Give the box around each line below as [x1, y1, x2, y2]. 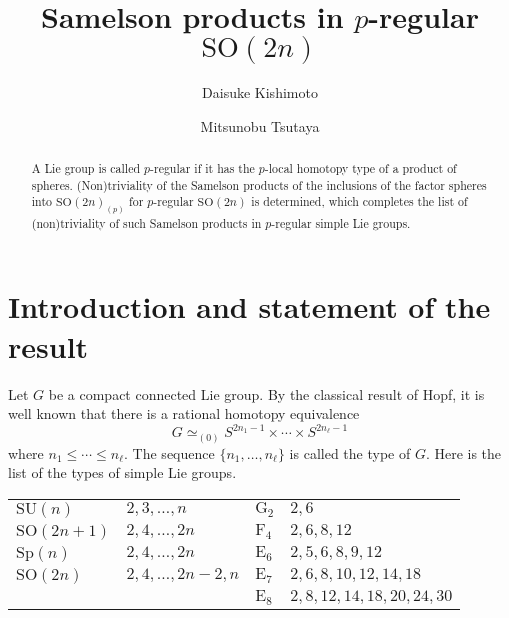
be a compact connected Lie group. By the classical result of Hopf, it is [48, 383, 485, 404]
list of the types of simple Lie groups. [8, 462, 237, 483]
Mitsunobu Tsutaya [200, 115, 320, 136]
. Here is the [425, 442, 502, 463]
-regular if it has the [150, 160, 255, 177]
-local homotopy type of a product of [264, 160, 457, 177]
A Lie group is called [31, 160, 141, 177]
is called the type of [289, 442, 411, 463]
